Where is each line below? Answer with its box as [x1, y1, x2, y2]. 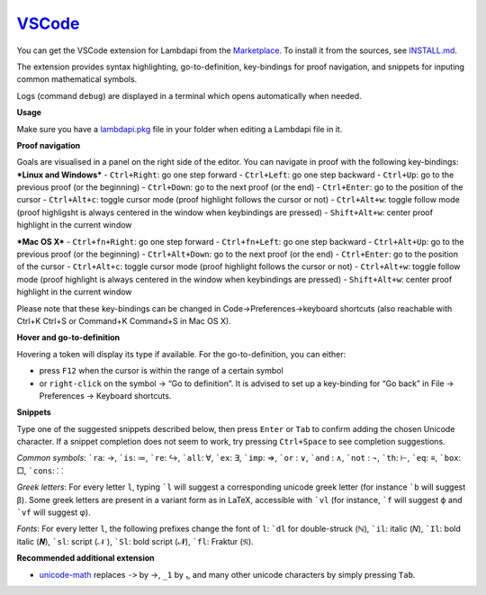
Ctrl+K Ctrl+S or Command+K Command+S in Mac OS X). [16, 315, 231, 326]
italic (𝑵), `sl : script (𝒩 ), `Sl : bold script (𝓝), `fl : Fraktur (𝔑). [16, 536, 254, 546]
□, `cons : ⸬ [16, 464, 64, 476]
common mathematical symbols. [16, 74, 138, 85]
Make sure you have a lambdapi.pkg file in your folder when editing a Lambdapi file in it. [16, 123, 343, 134]
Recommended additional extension [16, 553, 155, 563]
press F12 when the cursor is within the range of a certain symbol [39, 365, 283, 376]
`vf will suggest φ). [16, 507, 91, 518]
